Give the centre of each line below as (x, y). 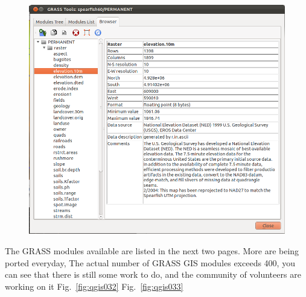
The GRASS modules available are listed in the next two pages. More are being (152, 250)
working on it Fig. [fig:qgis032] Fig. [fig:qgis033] (94, 286)
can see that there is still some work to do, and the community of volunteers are (153, 274)
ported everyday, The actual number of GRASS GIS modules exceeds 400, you (150, 262)
